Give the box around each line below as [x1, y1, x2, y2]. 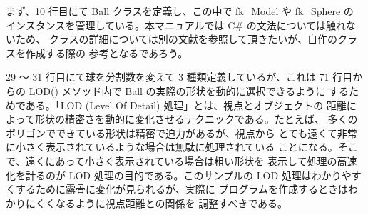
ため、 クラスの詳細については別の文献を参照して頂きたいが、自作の [15, 31, 337, 46]
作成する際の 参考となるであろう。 [25, 45, 188, 60]
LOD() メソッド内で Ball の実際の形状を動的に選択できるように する [29, 83, 349, 98]
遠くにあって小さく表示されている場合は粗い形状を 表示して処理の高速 [25, 153, 357, 168]
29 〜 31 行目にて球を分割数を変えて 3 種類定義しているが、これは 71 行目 [6, 69, 353, 84]
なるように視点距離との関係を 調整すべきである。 [55, 195, 288, 210]
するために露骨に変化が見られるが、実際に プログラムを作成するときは [15, 181, 348, 196]
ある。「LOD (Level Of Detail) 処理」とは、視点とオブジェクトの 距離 [25, 97, 347, 112]
